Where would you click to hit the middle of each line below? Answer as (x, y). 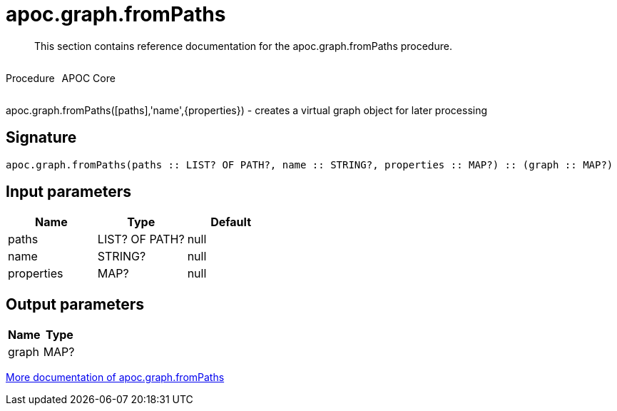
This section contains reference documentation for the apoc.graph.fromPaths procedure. (243, 46)
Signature (41, 138)
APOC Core (88, 78)
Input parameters (69, 192)
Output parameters (75, 304)
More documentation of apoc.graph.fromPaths (115, 377)
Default (231, 222)
